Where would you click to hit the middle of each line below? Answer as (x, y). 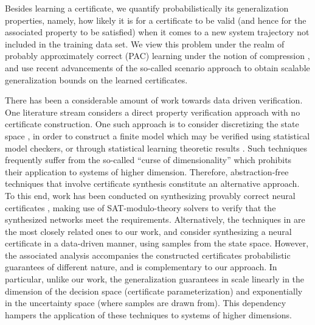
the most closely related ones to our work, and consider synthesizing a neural (148, 231)
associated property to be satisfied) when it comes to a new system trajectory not (157, 32)
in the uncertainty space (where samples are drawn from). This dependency (146, 303)
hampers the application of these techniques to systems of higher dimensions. (149, 314)
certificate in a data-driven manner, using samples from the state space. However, (157, 243)
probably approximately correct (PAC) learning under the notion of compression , (157, 56)
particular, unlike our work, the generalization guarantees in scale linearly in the (155, 279)
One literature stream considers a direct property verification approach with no (153, 112)
